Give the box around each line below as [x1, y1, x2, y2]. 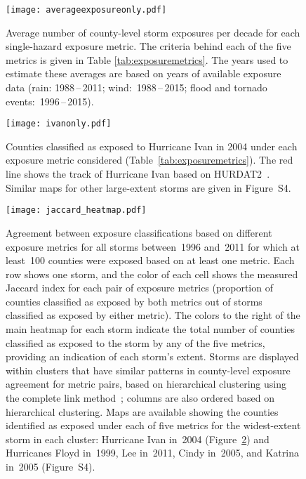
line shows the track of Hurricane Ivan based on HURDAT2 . [6, 166, 270, 181]
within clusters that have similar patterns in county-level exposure [6, 362, 291, 377]
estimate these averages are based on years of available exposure [6, 66, 281, 81]
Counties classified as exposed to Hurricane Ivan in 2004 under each [6, 138, 298, 153]
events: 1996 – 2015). [6, 93, 94, 108]
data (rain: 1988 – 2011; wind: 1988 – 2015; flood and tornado [6, 80, 267, 95]
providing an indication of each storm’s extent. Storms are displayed [6, 349, 299, 364]
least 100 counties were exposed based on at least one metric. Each [6, 253, 295, 268]
